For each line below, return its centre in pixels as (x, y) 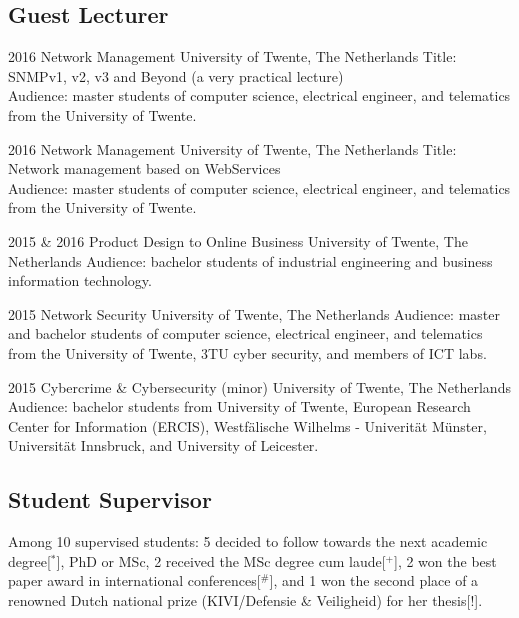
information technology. (80, 280)
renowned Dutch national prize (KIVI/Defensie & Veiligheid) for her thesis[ (239, 599)
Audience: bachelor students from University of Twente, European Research (239, 406)
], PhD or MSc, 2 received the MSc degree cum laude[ (221, 560)
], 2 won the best (445, 560)
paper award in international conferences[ (134, 580)
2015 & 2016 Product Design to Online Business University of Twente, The (238, 240)
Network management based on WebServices (144, 168)
